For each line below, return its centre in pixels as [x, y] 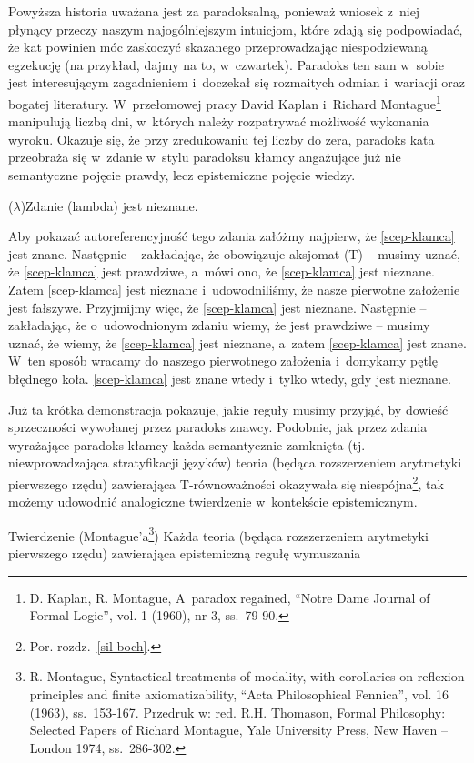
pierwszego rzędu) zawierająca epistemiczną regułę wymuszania [185, 553]
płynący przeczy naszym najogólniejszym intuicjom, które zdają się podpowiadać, [236, 29]
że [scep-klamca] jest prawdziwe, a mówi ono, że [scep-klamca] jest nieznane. [222, 271]
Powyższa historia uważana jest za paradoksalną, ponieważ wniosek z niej [214, 11]
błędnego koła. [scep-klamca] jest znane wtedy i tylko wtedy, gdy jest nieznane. [230, 378]
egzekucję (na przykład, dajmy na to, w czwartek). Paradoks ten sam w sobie [226, 64]
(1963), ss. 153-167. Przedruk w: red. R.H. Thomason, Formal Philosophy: [237, 712]
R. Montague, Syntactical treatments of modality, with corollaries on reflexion [247, 676]
